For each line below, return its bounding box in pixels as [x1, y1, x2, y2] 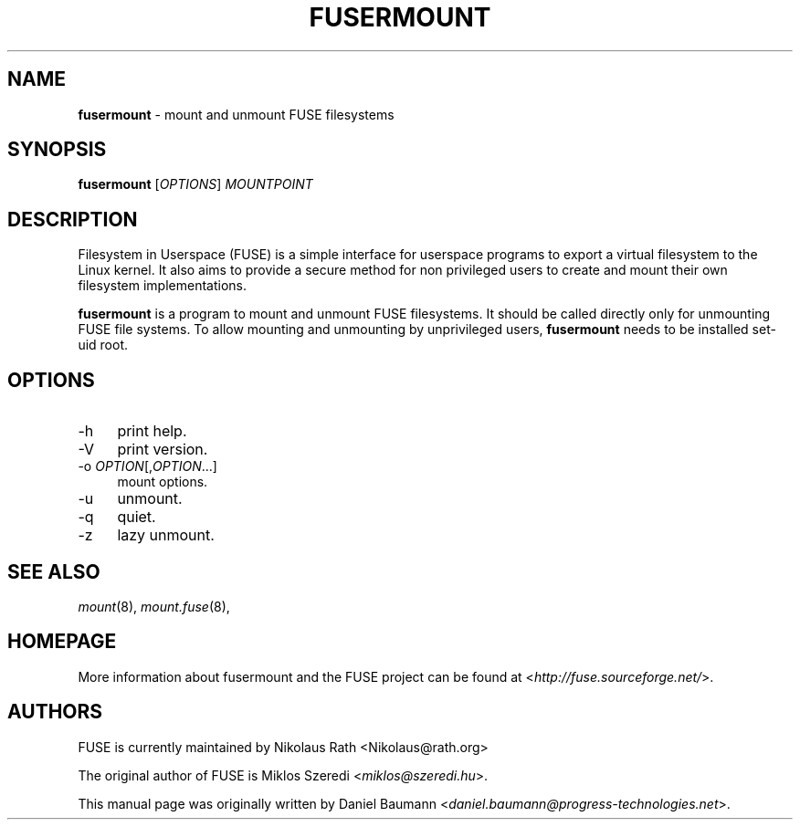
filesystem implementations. [78, 277, 247, 294]
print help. [117, 422, 187, 441]
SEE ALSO [7, 560, 100, 583]
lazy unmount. [117, 526, 215, 545]
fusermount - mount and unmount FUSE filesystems [78, 106, 395, 122]
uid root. [78, 337, 129, 353]
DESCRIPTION [7, 207, 138, 231]
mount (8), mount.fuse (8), [78, 598, 230, 614]
